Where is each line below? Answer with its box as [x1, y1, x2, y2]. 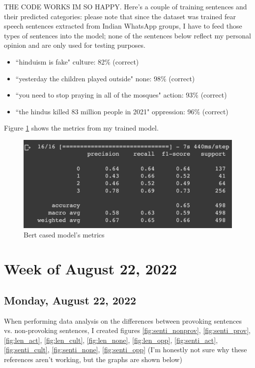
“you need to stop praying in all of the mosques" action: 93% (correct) [15, 90, 227, 100]
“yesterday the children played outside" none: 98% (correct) [15, 73, 195, 83]
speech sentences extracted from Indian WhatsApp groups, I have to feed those [4, 21, 242, 31]
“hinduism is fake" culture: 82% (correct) [15, 56, 139, 67]
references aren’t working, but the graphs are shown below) [4, 354, 182, 364]
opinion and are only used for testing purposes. [4, 40, 145, 50]
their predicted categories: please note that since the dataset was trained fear [4, 11, 236, 21]
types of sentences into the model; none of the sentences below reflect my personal [4, 30, 251, 40]
